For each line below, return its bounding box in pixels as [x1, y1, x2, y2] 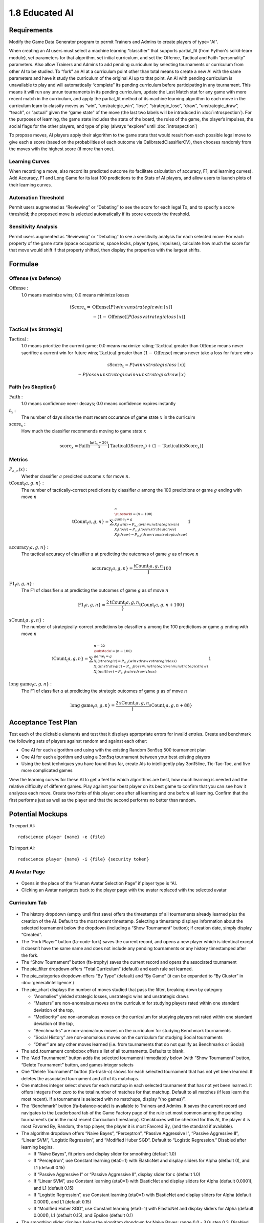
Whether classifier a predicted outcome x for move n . [21, 473, 130, 479]
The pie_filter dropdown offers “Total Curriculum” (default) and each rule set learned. [21, 966, 193, 972]
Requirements [9, 26, 53, 34]
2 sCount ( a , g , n [115, 700, 149, 707]
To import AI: [9, 845, 35, 851]
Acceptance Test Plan [9, 718, 78, 726]
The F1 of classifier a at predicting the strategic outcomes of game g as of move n [21, 688, 188, 694]
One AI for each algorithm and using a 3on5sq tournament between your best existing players [21, 754, 210, 760]
